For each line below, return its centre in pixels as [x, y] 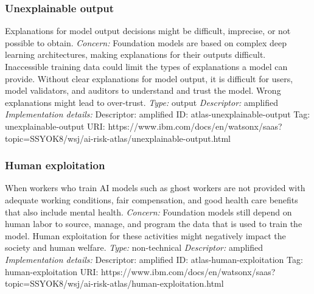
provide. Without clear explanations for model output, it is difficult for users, [149, 78]
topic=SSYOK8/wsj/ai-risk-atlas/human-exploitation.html [114, 283]
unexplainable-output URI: [55, 126]
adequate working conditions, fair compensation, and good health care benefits [152, 199]
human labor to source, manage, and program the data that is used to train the [154, 224]
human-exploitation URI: [52, 271]
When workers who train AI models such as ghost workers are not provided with [155, 188]
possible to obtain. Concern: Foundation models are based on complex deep [146, 42]
